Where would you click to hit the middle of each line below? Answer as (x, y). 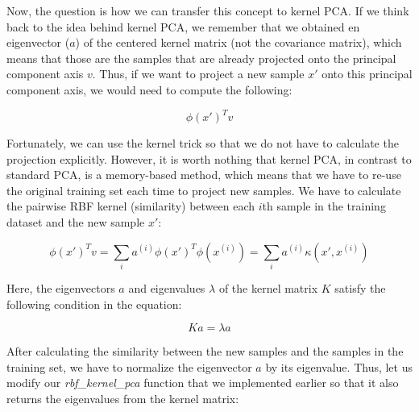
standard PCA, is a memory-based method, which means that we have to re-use (204, 175)
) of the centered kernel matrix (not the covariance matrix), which (239, 42)
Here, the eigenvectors (61, 287)
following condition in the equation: (94, 304)
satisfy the (360, 287)
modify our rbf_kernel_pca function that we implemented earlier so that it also (203, 383)
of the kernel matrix (268, 287)
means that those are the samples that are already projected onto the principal (201, 58)
